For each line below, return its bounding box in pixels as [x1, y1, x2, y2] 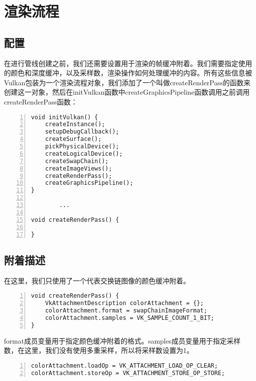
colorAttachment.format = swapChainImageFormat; [45, 307, 207, 314]
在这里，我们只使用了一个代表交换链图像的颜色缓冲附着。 [4, 275, 190, 285]
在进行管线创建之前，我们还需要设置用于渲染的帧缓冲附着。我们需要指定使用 [4, 58, 252, 68]
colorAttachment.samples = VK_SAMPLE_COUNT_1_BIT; [45, 314, 215, 321]
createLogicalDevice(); [45, 150, 123, 157]
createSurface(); [45, 136, 102, 143]
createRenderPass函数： [4, 96, 78, 106]
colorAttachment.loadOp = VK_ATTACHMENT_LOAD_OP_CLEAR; [31, 362, 218, 369]
